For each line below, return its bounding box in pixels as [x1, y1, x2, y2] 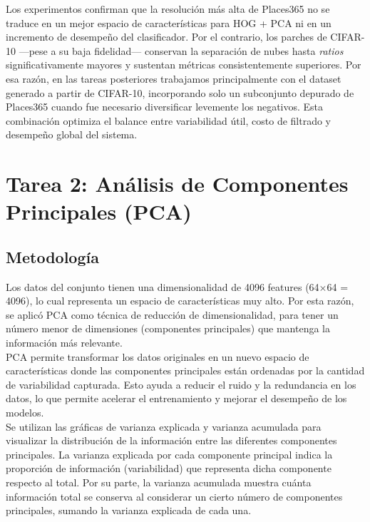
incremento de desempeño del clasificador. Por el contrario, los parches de [6, 29, 327, 44]
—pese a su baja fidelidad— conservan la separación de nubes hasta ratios [19, 43, 344, 58]
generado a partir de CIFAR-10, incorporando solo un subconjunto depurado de [6, 85, 354, 100]
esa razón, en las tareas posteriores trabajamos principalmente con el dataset [6, 71, 341, 86]
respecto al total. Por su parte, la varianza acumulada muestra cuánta [6, 475, 312, 490]
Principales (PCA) [6, 197, 192, 226]
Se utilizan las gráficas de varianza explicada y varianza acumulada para [6, 419, 322, 434]
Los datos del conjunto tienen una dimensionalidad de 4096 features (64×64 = [6, 279, 349, 294]
